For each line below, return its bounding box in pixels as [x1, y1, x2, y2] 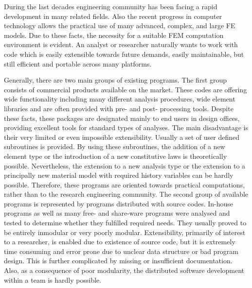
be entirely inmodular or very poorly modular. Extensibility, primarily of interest [4, 227, 246, 237]
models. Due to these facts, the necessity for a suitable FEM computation [4, 30, 224, 40]
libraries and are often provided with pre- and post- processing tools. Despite [4, 103, 234, 113]
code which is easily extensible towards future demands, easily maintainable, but [4, 49, 244, 59]
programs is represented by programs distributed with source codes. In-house [4, 198, 234, 208]
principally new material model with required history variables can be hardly [4, 170, 234, 180]
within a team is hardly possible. [4, 274, 102, 285]
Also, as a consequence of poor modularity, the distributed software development [4, 265, 245, 275]
